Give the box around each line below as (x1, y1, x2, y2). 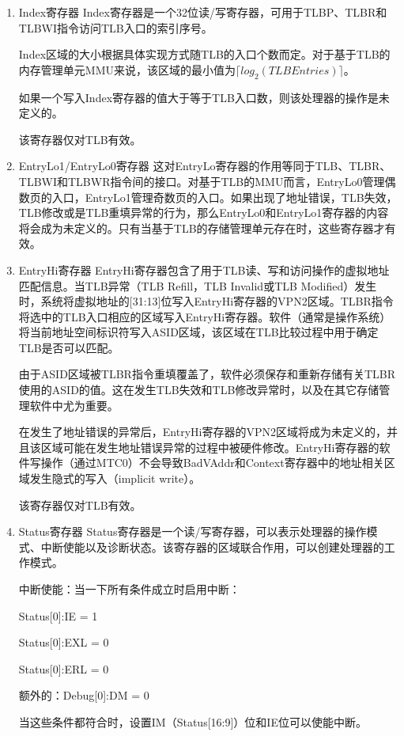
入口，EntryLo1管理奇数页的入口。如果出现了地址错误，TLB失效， (51, 188, 398, 205)
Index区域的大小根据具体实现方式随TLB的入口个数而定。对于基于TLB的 (18, 46, 391, 63)
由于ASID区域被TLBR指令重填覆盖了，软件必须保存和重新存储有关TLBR (18, 366, 395, 382)
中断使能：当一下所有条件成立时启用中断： (18, 581, 240, 598)
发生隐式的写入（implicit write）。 (29, 470, 201, 487)
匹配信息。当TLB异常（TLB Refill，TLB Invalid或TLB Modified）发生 (18, 277, 377, 294)
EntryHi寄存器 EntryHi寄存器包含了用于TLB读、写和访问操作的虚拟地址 (18, 261, 390, 278)
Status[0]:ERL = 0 (18, 660, 109, 677)
